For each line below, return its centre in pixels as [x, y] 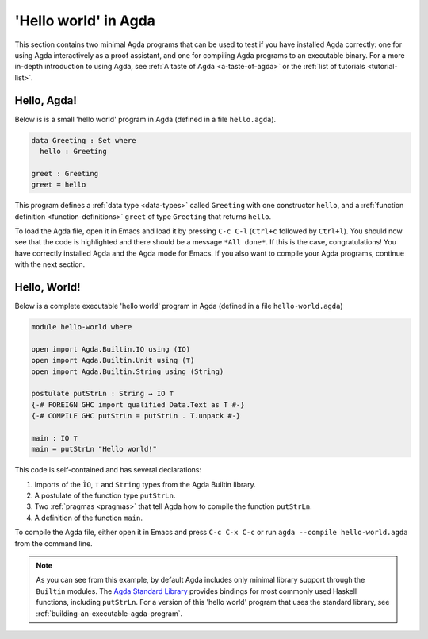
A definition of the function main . [88, 518]
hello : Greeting [73, 151]
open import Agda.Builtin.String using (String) [128, 371]
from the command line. [53, 543]
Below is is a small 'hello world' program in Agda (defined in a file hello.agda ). [145, 119]
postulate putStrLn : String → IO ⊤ [103, 394]
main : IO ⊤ [55, 438]
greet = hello [59, 185]
